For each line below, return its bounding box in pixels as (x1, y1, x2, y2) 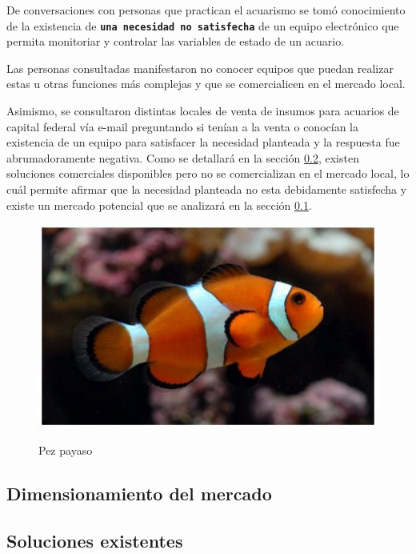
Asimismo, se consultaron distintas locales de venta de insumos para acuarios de (6, 102, 399, 119)
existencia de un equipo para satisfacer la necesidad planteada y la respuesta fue (6, 134, 400, 151)
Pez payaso (38, 442, 93, 459)
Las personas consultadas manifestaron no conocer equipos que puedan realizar (6, 59, 394, 76)
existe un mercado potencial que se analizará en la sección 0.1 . (6, 196, 312, 213)
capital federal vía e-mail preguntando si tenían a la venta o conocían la (6, 118, 358, 134)
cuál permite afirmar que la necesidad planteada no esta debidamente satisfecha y (6, 181, 407, 197)
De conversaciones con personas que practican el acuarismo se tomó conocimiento (6, 2, 406, 18)
